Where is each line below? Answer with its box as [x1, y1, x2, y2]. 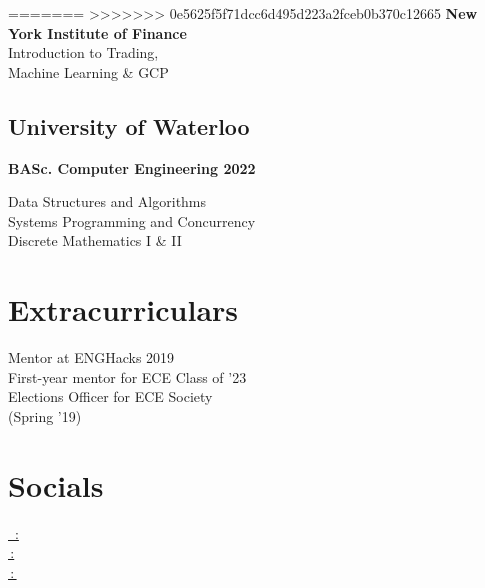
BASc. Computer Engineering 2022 [8, 157, 256, 178]
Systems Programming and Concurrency [8, 210, 256, 231]
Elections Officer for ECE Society [8, 386, 213, 407]
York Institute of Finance [8, 22, 187, 43]
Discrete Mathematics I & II [8, 230, 182, 251]
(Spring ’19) [8, 405, 82, 426]
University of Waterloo [8, 110, 250, 141]
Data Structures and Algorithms [8, 191, 207, 212]
